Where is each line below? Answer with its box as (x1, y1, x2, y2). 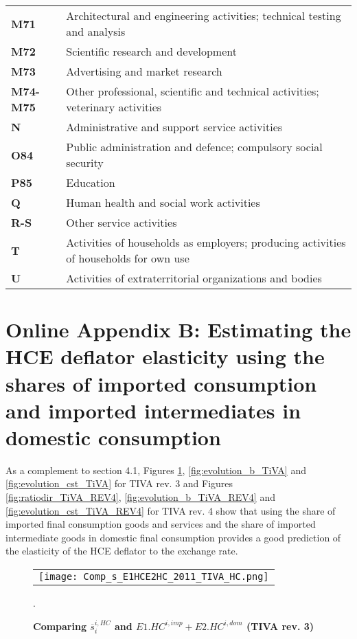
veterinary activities (66, 99, 162, 115)
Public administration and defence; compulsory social (66, 139, 323, 155)
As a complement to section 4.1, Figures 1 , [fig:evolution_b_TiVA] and (5, 462, 306, 477)
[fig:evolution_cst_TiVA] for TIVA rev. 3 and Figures (5, 476, 233, 491)
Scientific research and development (66, 43, 237, 59)
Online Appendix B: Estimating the (5, 315, 352, 344)
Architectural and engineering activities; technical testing (66, 8, 341, 23)
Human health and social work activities (66, 194, 260, 210)
